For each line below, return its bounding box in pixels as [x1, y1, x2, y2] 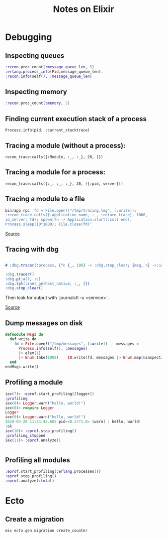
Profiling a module [5, 378, 63, 387]
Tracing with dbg [5, 245, 59, 254]
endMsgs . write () [5, 365, 39, 370]
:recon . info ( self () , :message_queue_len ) [5, 74, 92, 79]
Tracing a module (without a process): [5, 141, 126, 150]
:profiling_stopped [5, 433, 46, 438]
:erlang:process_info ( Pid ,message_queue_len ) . [5, 69, 103, 74]
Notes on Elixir [53, 3, 114, 15]
